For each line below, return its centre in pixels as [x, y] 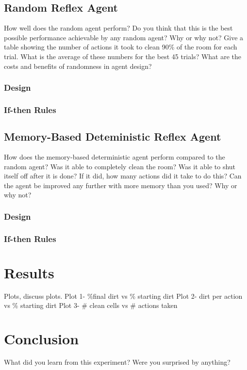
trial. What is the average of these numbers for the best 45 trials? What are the [123, 56]
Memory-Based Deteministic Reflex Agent [113, 137]
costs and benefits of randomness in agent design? [78, 66]
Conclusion [41, 339]
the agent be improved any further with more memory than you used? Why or [121, 185]
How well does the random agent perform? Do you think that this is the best [118, 28]
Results [29, 272]
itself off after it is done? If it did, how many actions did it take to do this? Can [123, 176]
